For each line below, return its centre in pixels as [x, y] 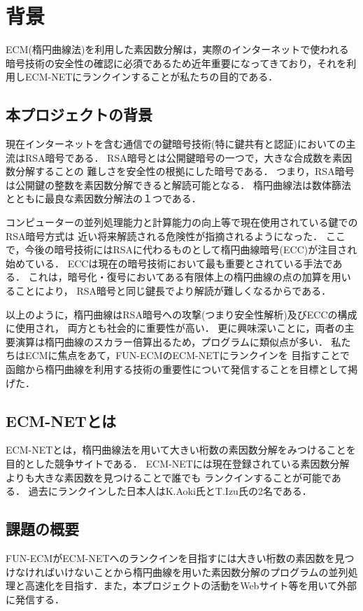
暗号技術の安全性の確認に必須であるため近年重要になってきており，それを [176, 63]
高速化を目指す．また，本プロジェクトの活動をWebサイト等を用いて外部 [191, 585]
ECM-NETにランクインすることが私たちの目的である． [151, 77]
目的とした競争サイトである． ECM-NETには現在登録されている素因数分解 [178, 463]
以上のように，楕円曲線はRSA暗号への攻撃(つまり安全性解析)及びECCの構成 [181, 314]
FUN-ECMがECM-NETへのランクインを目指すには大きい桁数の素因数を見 [175, 557]
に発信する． [35, 599]
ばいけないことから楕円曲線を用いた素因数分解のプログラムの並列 [196, 571]
